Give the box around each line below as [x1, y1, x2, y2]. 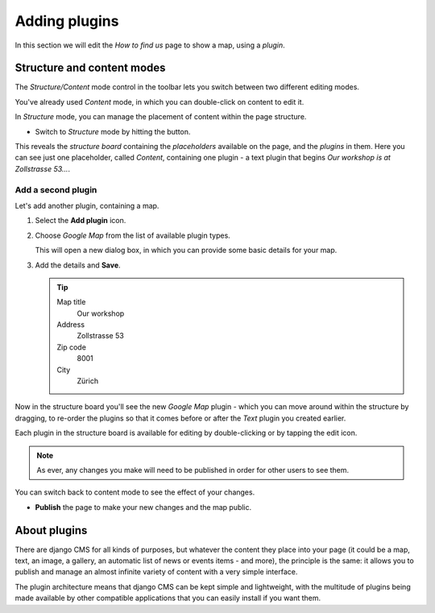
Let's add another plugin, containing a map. [14, 201, 159, 210]
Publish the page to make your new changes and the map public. [35, 502, 252, 512]
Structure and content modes [14, 61, 166, 75]
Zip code [56, 342, 86, 352]
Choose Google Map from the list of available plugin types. [35, 230, 231, 240]
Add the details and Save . [35, 260, 121, 270]
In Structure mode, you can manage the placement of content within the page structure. [14, 112, 307, 122]
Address [56, 320, 85, 329]
